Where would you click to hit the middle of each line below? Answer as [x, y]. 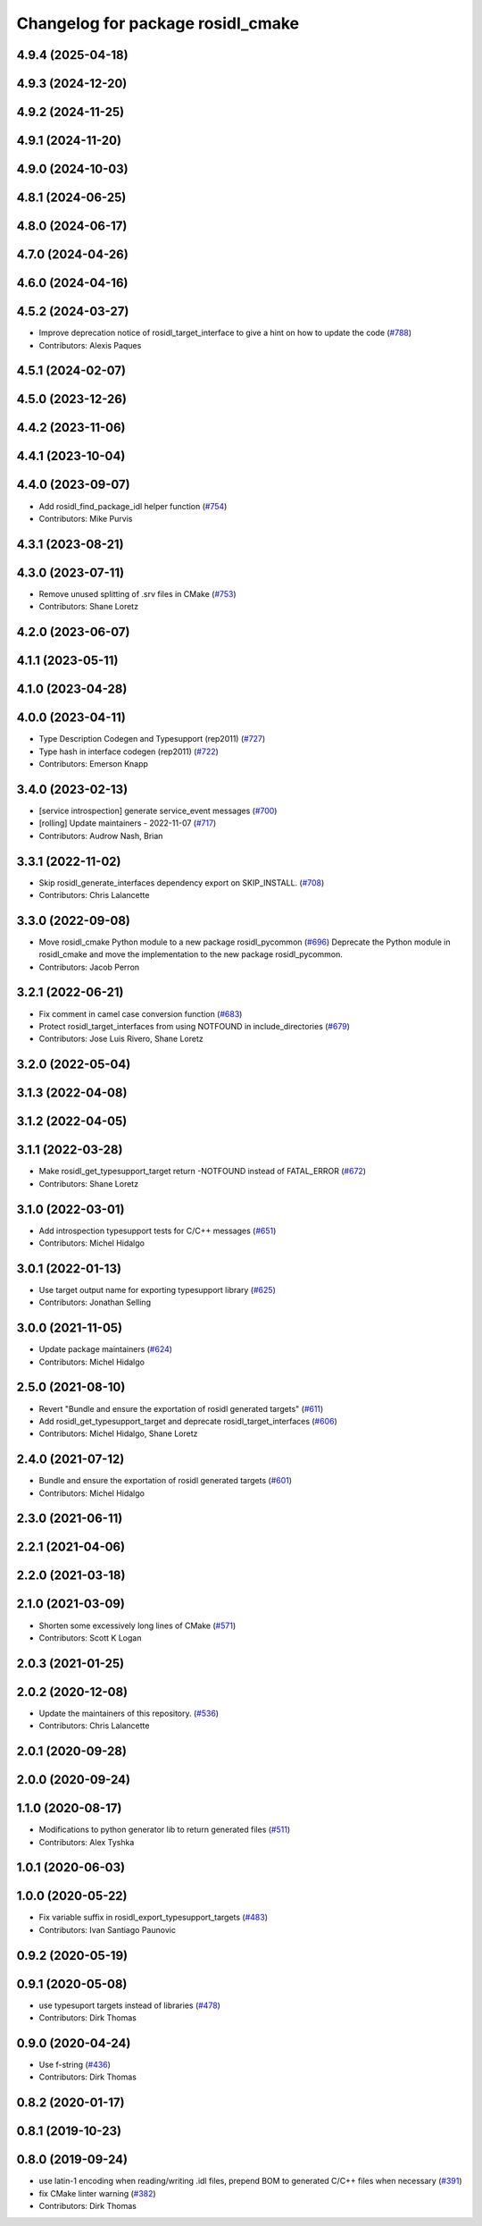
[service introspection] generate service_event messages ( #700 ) [158, 811]
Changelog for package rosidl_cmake [158, 23]
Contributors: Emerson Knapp [94, 764]
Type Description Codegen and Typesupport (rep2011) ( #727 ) [152, 739]
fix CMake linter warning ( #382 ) [97, 2193]
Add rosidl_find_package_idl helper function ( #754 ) [133, 506]
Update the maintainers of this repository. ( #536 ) [129, 1713]
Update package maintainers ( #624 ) [106, 1349]
